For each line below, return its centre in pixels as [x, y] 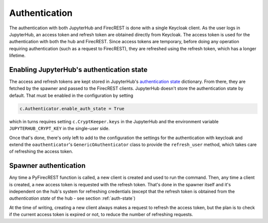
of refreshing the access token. [41, 151]
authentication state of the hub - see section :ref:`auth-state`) [72, 198]
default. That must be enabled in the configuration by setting [71, 95]
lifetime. [17, 56]
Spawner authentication [47, 166]
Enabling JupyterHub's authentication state [78, 70]
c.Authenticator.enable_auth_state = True [72, 109]
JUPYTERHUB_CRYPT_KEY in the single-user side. [60, 129]
